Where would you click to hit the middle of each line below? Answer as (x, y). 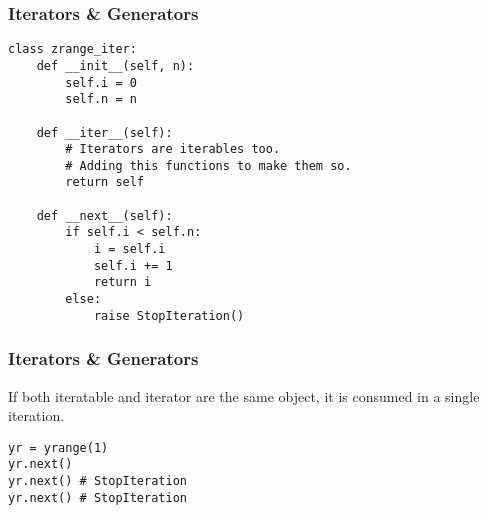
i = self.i (129, 249)
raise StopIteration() (169, 315)
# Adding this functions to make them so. (208, 165)
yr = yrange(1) (58, 447)
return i (122, 282)
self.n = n (101, 99)
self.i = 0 (101, 82)
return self (105, 182)
